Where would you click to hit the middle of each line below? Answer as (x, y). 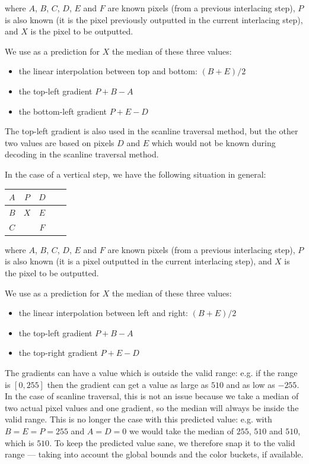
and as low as (251, 384)
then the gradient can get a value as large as (128, 384)
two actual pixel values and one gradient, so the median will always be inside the (152, 407)
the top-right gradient (58, 353)
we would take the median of (181, 430)
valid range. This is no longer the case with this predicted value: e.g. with (138, 419)
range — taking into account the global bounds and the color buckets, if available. (154, 454)
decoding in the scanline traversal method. (82, 154)
